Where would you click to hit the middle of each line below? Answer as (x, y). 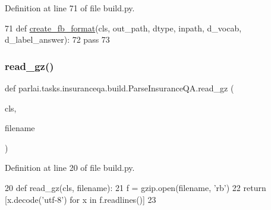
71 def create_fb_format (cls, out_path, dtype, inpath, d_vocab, (123, 28)
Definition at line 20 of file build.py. (70, 168)
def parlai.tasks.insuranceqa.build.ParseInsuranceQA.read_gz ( (119, 88)
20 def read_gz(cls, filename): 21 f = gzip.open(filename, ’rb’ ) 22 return (135, 187)
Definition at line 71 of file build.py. (70, 8)
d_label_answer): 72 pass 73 (57, 39)
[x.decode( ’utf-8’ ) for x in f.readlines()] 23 (81, 199)
